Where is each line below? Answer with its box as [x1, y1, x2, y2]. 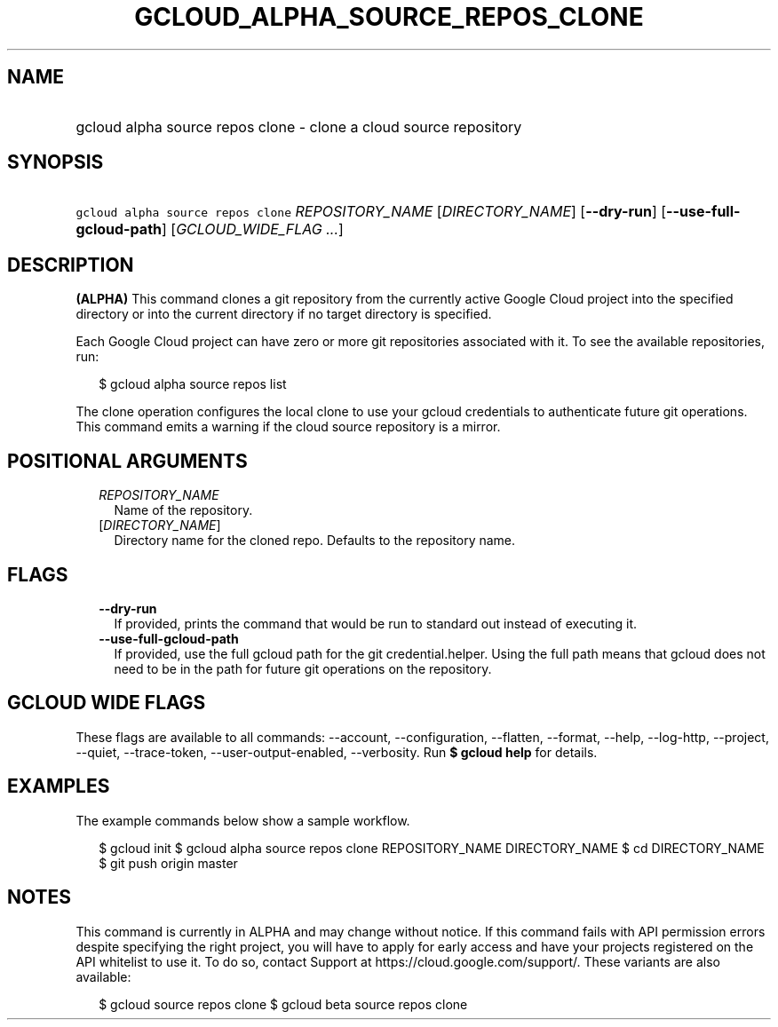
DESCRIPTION [7, 253, 134, 276]
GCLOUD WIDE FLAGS [7, 691, 206, 715]
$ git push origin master [99, 855, 238, 871]
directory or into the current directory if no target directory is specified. [75, 306, 492, 322]
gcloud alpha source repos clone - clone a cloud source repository [75, 117, 522, 136]
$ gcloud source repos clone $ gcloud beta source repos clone [99, 996, 468, 1012]
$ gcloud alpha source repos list [99, 376, 287, 392]
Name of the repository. [114, 502, 253, 518]
